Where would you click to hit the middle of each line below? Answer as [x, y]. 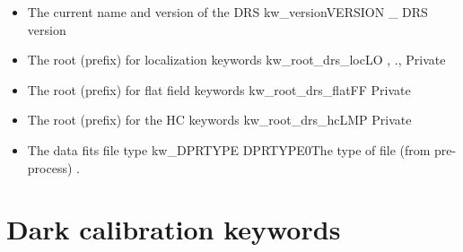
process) [50, 167]
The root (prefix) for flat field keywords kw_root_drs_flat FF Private [219, 89]
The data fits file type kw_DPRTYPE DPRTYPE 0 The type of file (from [229, 149]
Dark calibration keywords [174, 229]
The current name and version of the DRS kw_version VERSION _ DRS [227, 12]
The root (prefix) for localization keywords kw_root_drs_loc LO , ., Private [236, 60]
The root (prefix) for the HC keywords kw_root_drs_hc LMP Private [219, 120]
